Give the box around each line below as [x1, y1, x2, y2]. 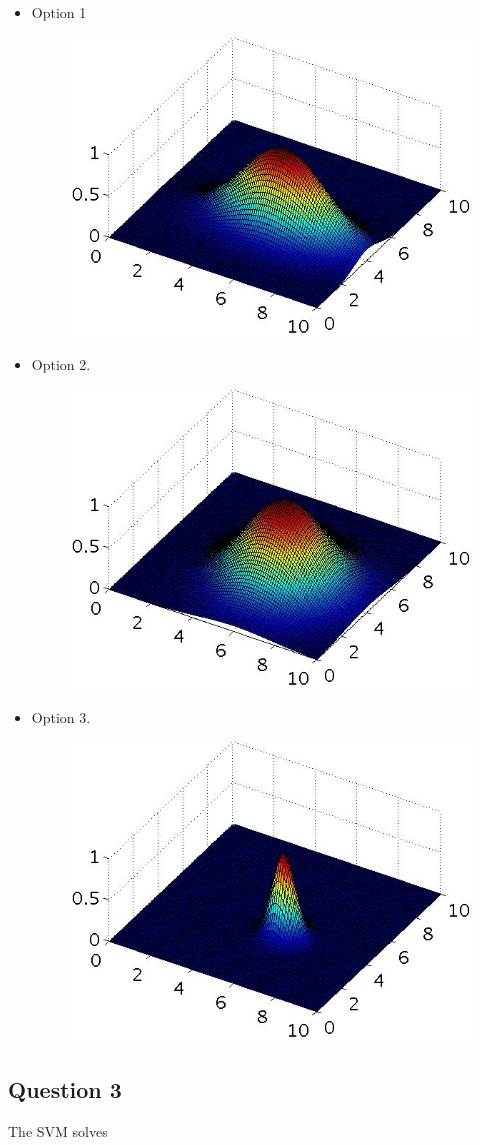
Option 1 [31, 2, 87, 22]
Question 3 [8, 1074, 122, 1105]
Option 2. [31, 354, 91, 375]
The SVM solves [8, 1121, 108, 1142]
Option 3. [31, 706, 91, 727]
